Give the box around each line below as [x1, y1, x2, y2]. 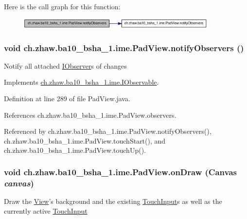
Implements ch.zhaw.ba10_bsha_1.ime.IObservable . [4, 77, 159, 87]
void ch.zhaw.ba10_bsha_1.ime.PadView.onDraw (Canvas [4, 165, 237, 178]
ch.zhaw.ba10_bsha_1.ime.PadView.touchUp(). [4, 145, 146, 155]
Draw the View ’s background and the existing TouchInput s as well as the [4, 196, 222, 206]
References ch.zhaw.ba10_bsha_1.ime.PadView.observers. [4, 109, 176, 120]
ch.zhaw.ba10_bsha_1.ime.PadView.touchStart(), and [4, 135, 166, 146]
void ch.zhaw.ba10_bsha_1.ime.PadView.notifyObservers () [4, 41, 244, 54]
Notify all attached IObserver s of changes [4, 60, 127, 71]
